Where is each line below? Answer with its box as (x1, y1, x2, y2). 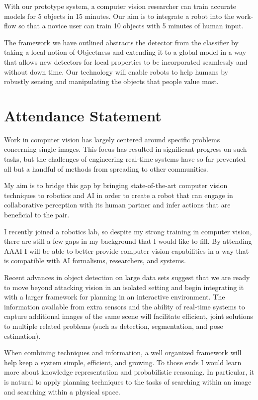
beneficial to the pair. (4, 209, 70, 220)
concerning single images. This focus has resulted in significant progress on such (4, 144, 247, 154)
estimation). (4, 330, 41, 341)
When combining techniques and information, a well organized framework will (4, 347, 242, 358)
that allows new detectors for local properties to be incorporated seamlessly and (4, 56, 248, 67)
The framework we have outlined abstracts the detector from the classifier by (4, 37, 239, 47)
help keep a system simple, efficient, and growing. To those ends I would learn (4, 357, 242, 367)
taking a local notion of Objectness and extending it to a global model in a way (4, 47, 247, 57)
